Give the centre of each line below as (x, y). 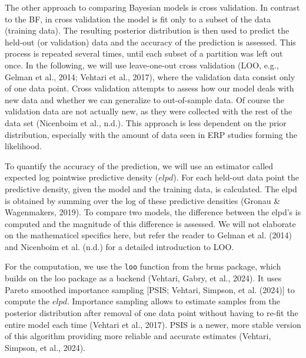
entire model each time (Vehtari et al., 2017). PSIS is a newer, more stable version (153, 324)
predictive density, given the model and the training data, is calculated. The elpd (151, 188)
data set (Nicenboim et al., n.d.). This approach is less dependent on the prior (146, 122)
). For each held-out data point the (236, 177)
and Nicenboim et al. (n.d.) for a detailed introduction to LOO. (119, 246)
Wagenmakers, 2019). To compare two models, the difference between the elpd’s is (153, 212)
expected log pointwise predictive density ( (82, 177)
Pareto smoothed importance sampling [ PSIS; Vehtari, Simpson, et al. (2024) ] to (150, 289)
